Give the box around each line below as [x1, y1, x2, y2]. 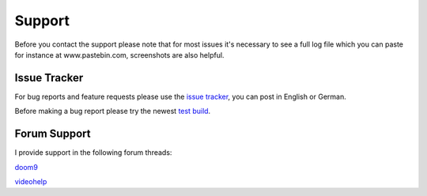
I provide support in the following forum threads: [14, 148, 172, 157]
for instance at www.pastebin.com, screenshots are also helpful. [14, 50, 225, 59]
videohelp [14, 176, 47, 186]
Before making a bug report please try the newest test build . [14, 107, 211, 116]
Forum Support [14, 127, 91, 141]
